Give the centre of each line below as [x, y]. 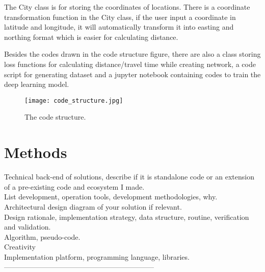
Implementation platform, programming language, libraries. [97, 256]
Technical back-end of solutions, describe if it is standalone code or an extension [129, 177]
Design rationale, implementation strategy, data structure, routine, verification [127, 217]
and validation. [28, 227]
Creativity [20, 247]
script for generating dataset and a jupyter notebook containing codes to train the [132, 74]
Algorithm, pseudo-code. [42, 236]
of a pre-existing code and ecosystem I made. [74, 186]
